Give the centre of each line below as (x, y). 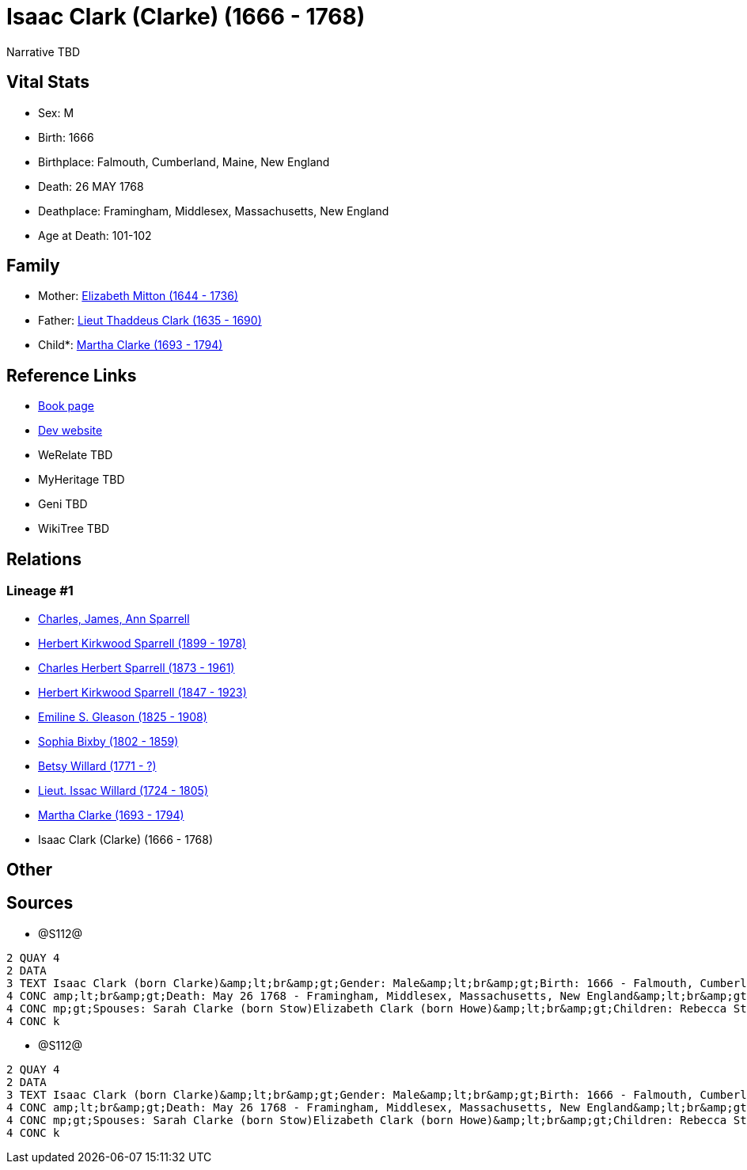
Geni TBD (63, 504)
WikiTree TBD (74, 529)
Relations (44, 559)
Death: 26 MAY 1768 (91, 186)
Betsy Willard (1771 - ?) (97, 765)
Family (33, 266)
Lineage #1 (40, 591)
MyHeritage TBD (82, 480)
